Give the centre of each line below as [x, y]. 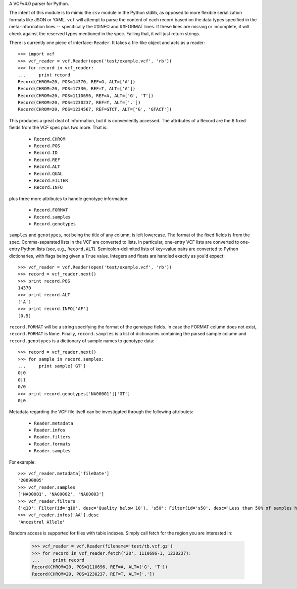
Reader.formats [52, 444]
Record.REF [47, 160]
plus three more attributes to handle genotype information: [69, 199]
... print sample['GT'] [52, 366]
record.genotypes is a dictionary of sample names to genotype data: [82, 341]
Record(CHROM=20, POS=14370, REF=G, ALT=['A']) [77, 81]
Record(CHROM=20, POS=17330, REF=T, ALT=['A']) [77, 89]
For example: [23, 462]
